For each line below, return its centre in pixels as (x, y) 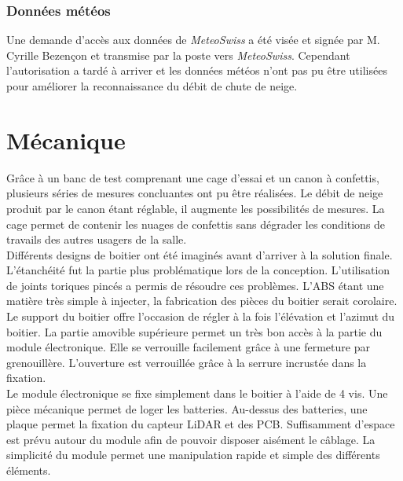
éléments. (29, 470)
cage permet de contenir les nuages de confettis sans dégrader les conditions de (196, 224)
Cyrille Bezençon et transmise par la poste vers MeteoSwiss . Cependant (178, 55)
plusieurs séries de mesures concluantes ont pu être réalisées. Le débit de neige (195, 193)
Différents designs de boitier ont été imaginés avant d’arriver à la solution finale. (200, 254)
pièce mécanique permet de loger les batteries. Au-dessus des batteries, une (187, 408)
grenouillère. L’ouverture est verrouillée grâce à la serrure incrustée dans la (187, 362)
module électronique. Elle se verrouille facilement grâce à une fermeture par (188, 347)
